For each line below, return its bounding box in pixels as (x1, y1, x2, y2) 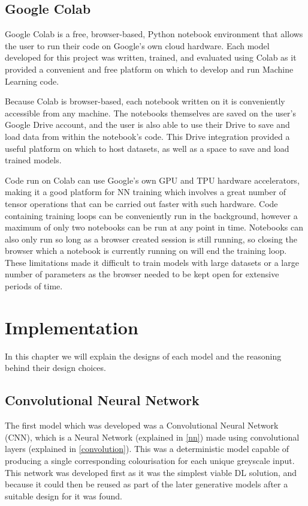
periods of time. (5, 280, 63, 292)
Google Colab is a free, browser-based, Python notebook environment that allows (5, 28, 303, 40)
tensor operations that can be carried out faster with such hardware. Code (5, 197, 278, 209)
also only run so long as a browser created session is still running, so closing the (5, 232, 297, 245)
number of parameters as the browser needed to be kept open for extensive (5, 268, 279, 280)
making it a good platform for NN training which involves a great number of (5, 185, 286, 198)
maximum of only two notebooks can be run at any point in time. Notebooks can (5, 221, 303, 233)
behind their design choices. (5, 361, 106, 374)
